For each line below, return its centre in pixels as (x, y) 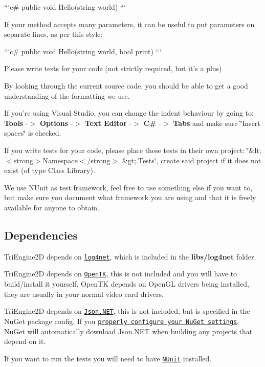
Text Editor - (108, 123)
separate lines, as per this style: (53, 34)
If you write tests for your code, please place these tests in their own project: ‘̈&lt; (133, 150)
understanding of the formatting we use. (67, 95)
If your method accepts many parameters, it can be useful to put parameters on (129, 24)
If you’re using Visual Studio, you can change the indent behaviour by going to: (129, 113)
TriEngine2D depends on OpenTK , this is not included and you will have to (121, 274)
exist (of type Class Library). (50, 170)
